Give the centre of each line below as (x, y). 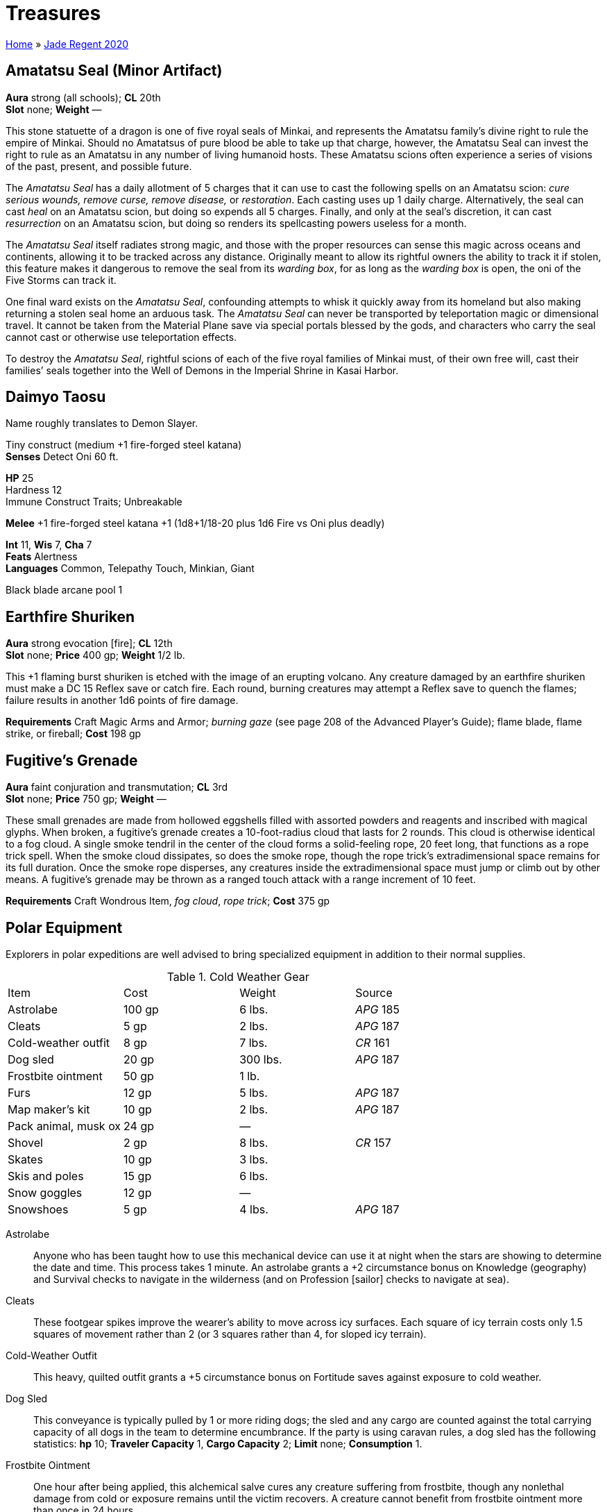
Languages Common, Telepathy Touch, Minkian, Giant (130, 569)
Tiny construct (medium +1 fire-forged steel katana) (124, 445)
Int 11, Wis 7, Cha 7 (49, 545)
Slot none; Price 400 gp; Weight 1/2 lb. (95, 655)
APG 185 (377, 1009)
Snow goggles (45, 1192)
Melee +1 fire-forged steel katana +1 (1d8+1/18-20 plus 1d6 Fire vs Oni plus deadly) (195, 523)
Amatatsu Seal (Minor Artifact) (114, 71)
